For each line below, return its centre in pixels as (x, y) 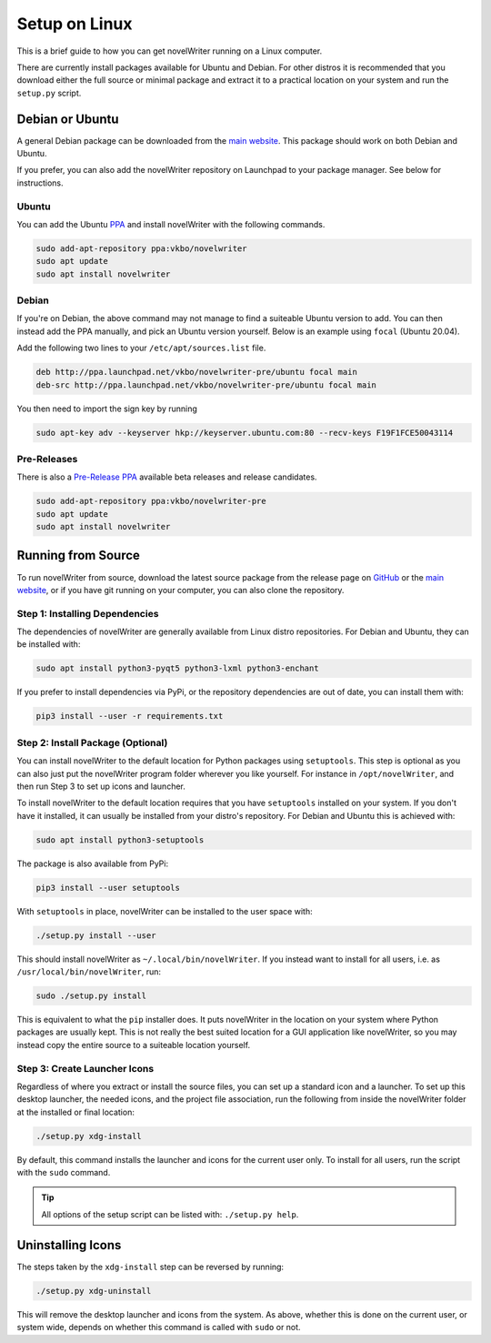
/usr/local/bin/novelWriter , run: (89, 972)
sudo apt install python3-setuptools (120, 840)
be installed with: (49, 644)
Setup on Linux (75, 24)
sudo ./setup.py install (91, 996)
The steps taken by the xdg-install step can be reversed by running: (150, 1267)
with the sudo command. (64, 1173)
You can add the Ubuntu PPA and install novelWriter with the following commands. (171, 224)
